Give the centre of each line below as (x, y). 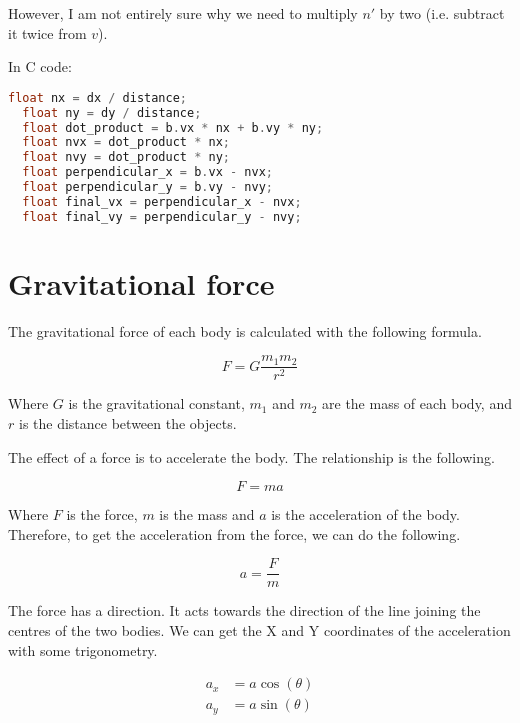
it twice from (47, 32)
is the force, (102, 514)
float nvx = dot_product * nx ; (126, 142)
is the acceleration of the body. (365, 514)
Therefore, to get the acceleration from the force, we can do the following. (234, 533)
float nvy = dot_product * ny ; (126, 157)
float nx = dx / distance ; (98, 97)
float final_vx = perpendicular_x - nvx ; (162, 201)
